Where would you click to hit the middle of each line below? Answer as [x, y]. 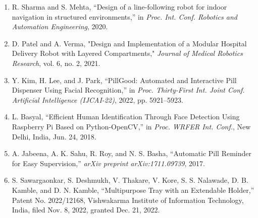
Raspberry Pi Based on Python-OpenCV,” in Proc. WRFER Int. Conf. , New [131, 126]
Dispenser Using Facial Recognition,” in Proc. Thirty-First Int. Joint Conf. [128, 90]
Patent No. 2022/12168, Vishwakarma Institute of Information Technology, [128, 200]
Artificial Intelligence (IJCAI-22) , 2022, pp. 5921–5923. [98, 99]
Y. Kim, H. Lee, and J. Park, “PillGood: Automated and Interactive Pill [124, 80]
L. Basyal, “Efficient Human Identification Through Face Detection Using [126, 117]
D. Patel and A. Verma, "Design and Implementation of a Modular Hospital [129, 43]
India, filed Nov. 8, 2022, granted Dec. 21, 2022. [86, 210]
